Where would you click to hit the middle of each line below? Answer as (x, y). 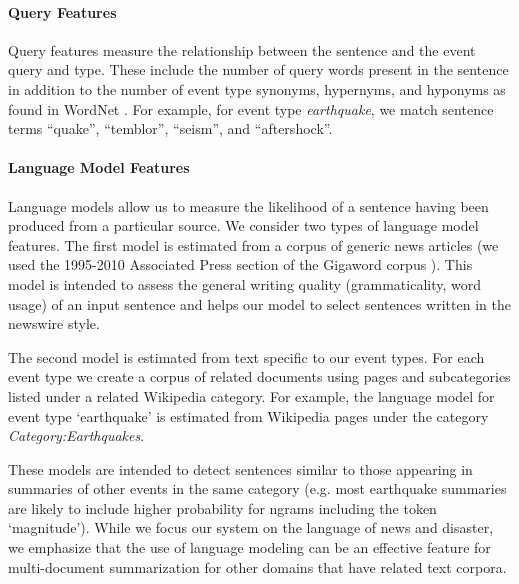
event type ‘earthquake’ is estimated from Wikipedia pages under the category (248, 415)
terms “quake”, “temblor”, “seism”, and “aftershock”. (170, 128)
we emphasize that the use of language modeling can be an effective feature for (249, 547)
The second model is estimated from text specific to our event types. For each (246, 356)
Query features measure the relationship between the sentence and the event (242, 49)
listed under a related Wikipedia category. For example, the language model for (251, 395)
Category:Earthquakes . (76, 435)
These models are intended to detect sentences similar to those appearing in (240, 468)
